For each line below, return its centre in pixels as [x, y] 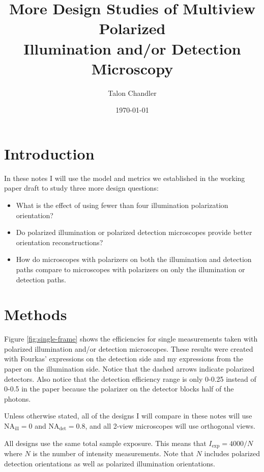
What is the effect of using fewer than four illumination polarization [122, 205]
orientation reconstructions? [60, 242]
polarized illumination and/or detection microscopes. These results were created [129, 348]
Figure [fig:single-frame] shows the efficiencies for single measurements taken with [131, 339]
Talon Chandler [132, 93]
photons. [18, 398]
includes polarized [232, 453]
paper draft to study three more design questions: [81, 188]
